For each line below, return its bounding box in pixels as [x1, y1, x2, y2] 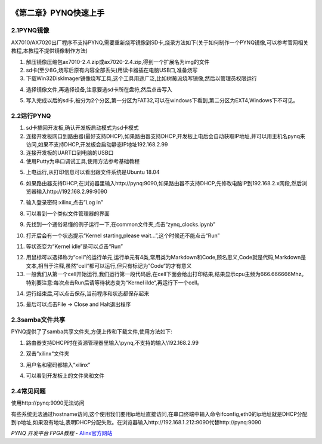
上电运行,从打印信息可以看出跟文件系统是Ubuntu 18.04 [26, 169, 160, 176]
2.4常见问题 [11, 387, 46, 395]
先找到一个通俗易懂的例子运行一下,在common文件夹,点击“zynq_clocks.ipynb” [26, 221, 216, 228]
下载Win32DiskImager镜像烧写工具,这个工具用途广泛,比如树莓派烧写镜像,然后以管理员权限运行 [26, 75, 258, 82]
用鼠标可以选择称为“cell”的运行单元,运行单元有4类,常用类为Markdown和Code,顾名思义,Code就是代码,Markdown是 [26, 254, 306, 261]
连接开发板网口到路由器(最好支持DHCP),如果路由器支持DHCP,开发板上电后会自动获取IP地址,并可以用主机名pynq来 [26, 132, 305, 140]
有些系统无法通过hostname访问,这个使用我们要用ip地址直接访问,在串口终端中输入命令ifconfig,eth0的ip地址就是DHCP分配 [11, 410, 308, 418]
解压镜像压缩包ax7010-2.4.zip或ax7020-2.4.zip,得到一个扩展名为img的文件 [26, 58, 210, 65]
